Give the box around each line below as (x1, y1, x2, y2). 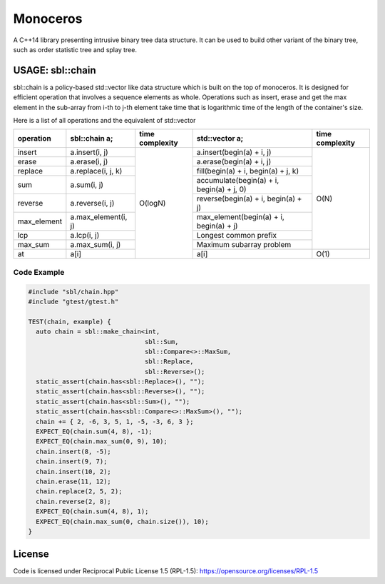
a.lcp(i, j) (70, 231, 100, 241)
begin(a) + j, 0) (196, 184, 247, 194)
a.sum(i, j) (70, 180, 103, 190)
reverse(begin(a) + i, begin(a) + (196, 193, 302, 203)
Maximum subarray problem (196, 240, 292, 250)
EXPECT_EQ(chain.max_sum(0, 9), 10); (36, 438, 168, 445)
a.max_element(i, (70, 212, 128, 222)
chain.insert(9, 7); (36, 458, 108, 465)
